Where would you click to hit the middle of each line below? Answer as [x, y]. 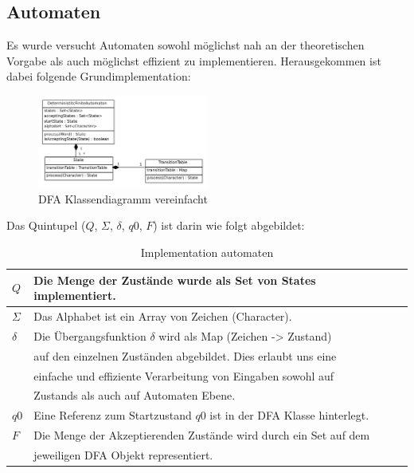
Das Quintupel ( [46, 225]
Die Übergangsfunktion [90, 335]
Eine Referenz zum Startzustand [113, 415]
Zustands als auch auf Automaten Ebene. [135, 395]
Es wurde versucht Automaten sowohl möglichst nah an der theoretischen [186, 45]
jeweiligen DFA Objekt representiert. [123, 454]
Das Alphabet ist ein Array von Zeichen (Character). [163, 316]
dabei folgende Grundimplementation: [99, 76]
